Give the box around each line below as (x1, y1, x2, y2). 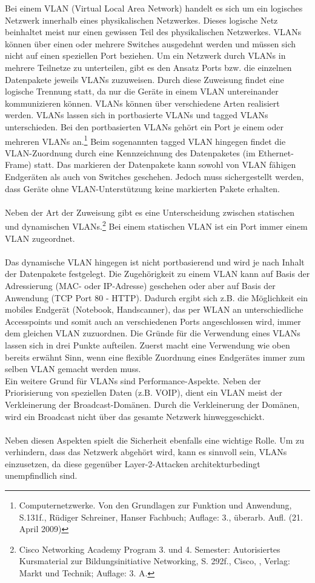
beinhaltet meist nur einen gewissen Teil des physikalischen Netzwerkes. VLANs (5, 25, 302, 38)
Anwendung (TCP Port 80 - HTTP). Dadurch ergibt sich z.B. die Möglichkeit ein (5, 291, 308, 304)
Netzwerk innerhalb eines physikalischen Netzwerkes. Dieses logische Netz (5, 13, 278, 26)
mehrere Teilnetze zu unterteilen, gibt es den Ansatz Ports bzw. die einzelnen (5, 61, 292, 73)
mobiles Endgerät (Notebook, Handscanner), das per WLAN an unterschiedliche (5, 303, 303, 316)
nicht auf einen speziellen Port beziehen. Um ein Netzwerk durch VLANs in (5, 49, 286, 62)
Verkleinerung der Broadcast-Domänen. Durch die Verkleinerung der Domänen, (5, 398, 300, 410)
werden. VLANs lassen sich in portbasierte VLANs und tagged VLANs (5, 108, 268, 121)
